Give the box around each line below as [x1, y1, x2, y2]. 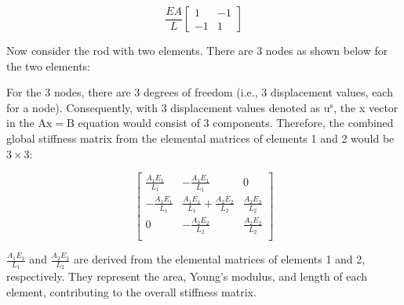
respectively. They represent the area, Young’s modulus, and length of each [6, 268, 368, 285]
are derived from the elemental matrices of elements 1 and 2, [73, 251, 366, 267]
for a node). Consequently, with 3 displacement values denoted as [6, 99, 321, 115]
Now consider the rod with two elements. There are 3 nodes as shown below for [6, 42, 388, 58]
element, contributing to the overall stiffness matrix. [6, 283, 257, 300]
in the [6, 114, 35, 131]
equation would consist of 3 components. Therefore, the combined [78, 114, 394, 131]
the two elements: [6, 57, 90, 74]
